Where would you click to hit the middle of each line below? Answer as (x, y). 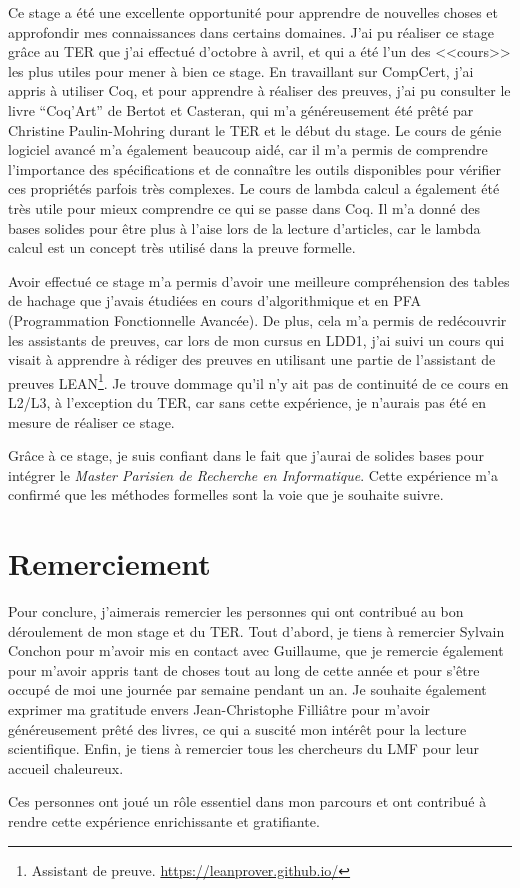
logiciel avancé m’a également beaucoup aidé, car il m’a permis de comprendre (248, 149)
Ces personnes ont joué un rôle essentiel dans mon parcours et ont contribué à (247, 801)
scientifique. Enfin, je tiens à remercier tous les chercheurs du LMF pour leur (244, 748)
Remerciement (109, 563)
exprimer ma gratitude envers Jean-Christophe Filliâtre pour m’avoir (219, 709)
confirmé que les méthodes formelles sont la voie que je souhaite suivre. (226, 494)
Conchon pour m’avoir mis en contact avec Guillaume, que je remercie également (256, 650)
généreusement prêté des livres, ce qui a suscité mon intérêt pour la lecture (237, 728)
